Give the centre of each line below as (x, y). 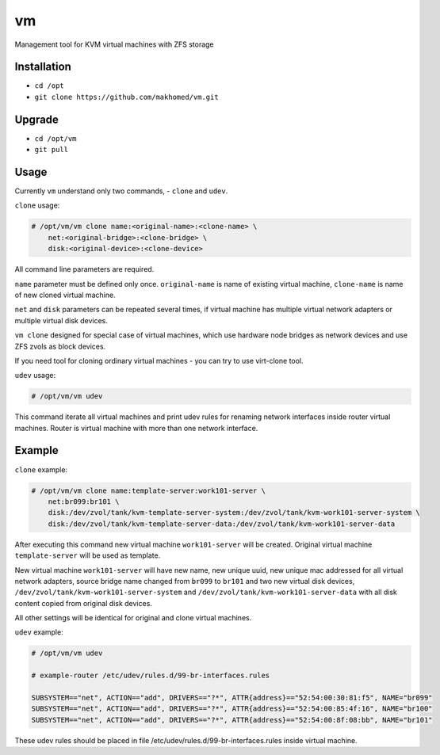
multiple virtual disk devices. (61, 320)
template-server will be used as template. (88, 555)
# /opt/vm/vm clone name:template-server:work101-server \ (148, 490)
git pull (52, 150)
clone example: (41, 469)
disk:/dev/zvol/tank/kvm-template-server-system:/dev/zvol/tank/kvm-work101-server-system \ (234, 513)
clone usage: (37, 205)
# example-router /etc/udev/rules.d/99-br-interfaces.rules (151, 676)
